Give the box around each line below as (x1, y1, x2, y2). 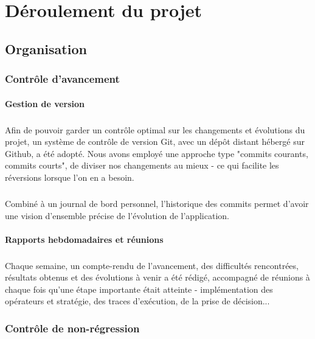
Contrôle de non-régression (5, 320, 140, 335)
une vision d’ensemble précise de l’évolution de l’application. (5, 209, 229, 222)
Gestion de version (5, 97, 85, 110)
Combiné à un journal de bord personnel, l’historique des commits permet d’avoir (5, 197, 309, 209)
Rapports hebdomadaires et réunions (5, 232, 164, 245)
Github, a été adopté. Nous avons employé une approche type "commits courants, (5, 147, 308, 159)
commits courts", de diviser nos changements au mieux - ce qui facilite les (5, 159, 279, 172)
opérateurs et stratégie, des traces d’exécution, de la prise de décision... (5, 295, 270, 307)
